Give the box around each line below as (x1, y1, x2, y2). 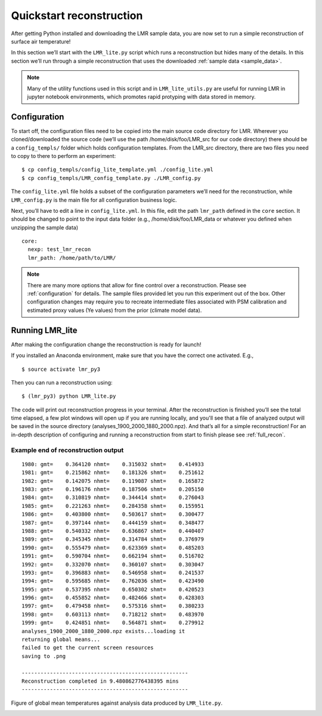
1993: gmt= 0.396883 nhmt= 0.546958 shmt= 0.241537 (21, 569, 204, 576)
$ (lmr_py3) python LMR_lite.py (21, 393, 116, 399)
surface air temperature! (11, 38, 71, 45)
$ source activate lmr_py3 (21, 365, 101, 373)
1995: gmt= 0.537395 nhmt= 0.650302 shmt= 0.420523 (21, 586, 204, 593)
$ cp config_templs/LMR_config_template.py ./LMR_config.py (21, 175, 201, 181)
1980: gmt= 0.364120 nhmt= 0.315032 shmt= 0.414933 (21, 461, 204, 467)
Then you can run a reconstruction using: (11, 379, 113, 386)
